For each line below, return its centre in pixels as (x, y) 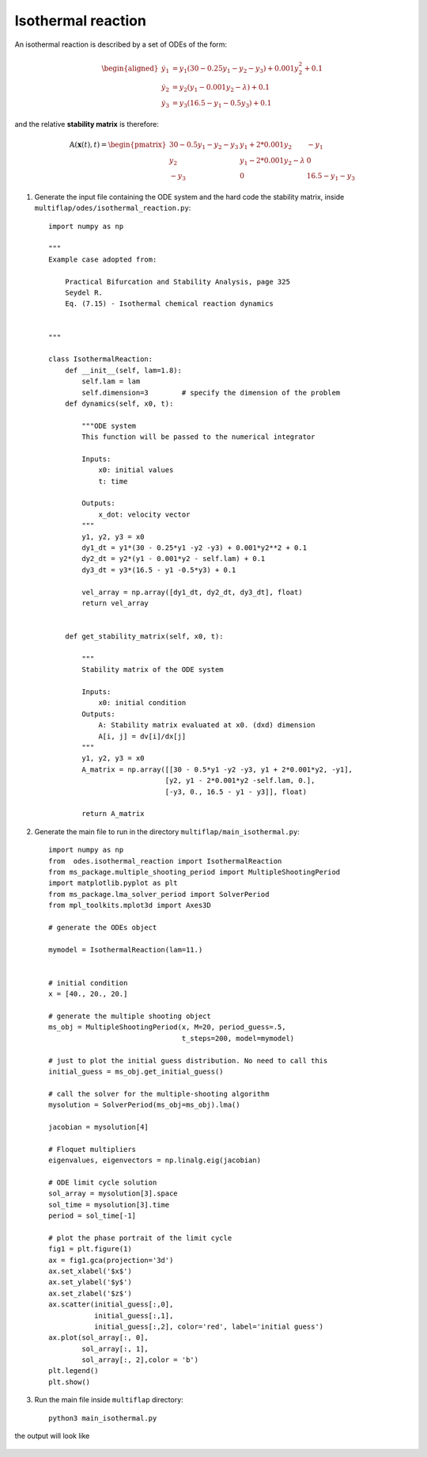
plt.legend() (74, 1371)
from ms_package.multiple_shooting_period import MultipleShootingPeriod (195, 872)
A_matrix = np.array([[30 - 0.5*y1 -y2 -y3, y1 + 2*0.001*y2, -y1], (217, 769)
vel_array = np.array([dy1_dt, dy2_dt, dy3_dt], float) (193, 592)
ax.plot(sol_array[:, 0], (99, 1338)
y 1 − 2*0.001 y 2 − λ (273, 161)
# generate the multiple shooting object (130, 1016)
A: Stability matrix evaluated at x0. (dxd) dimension (207, 725)
